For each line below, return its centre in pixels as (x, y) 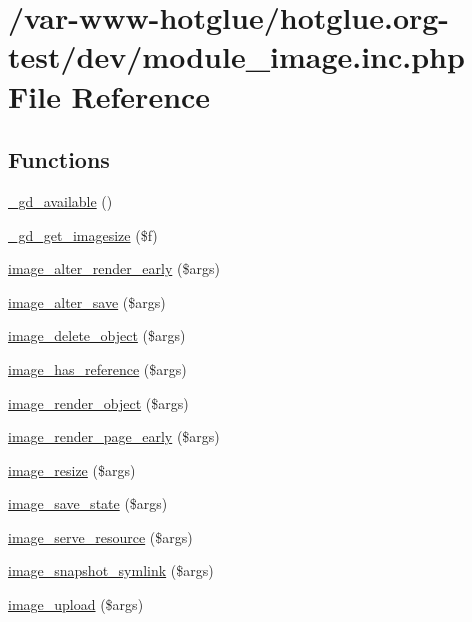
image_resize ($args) (72, 469)
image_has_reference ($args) (97, 368)
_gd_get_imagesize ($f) (83, 234)
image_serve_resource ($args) (100, 536)
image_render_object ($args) (98, 402)
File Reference (109, 95)
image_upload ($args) (76, 604)
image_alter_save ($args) (87, 301)
